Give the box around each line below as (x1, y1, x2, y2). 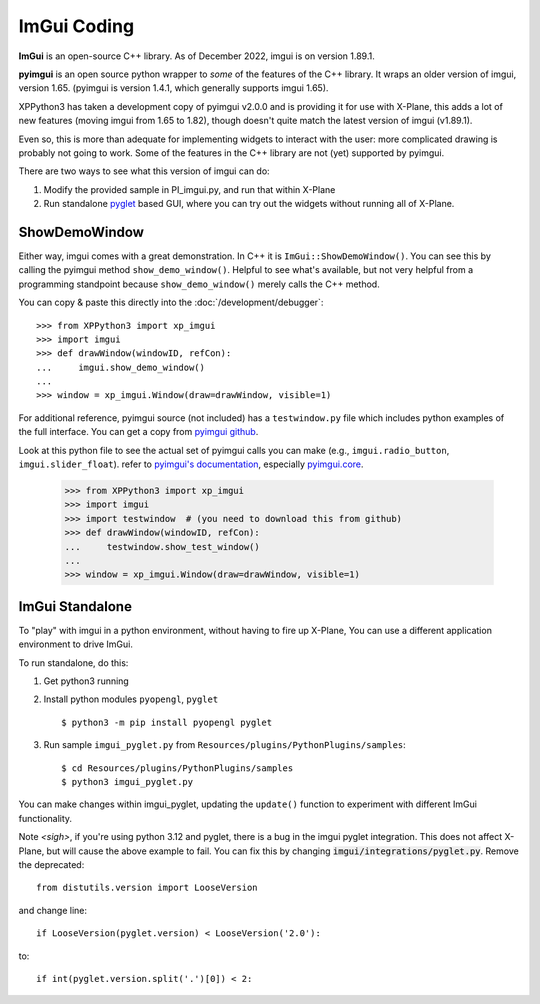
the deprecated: (18, 858, 85, 870)
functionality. (18, 812, 73, 824)
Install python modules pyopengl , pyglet (43, 693, 219, 705)
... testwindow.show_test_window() (64, 541, 260, 552)
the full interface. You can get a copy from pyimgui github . (18, 426, 259, 438)
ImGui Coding (18, 15, 135, 37)
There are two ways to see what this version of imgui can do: (18, 165, 270, 177)
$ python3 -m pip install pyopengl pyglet (61, 716, 273, 728)
